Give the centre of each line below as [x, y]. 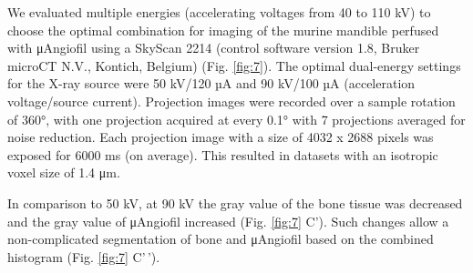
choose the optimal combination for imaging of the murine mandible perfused [223, 30]
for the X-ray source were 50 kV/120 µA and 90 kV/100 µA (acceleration [211, 83]
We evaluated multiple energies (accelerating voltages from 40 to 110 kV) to [219, 12]
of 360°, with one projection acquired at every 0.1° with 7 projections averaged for [236, 119]
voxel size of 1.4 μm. [64, 172]
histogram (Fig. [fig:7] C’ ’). [84, 256]
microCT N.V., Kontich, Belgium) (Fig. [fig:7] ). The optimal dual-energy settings [234, 65]
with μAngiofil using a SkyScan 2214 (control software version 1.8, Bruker [214, 48]
